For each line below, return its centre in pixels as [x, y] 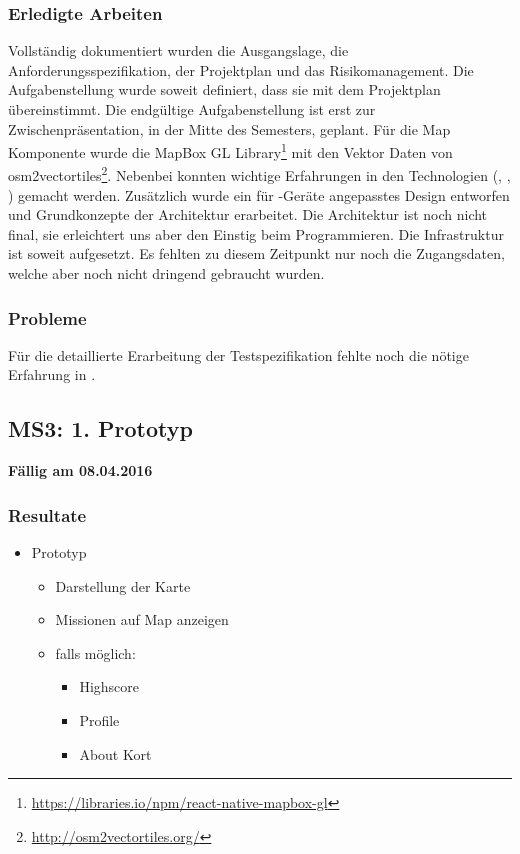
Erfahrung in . [52, 374]
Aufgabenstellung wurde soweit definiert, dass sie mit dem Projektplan [224, 89]
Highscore [109, 686]
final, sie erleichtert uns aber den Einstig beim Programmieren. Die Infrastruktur [256, 233]
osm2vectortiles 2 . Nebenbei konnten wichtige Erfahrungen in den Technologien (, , [259, 174]
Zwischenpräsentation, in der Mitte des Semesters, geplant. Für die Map [229, 128]
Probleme [47, 317]
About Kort [115, 753]
